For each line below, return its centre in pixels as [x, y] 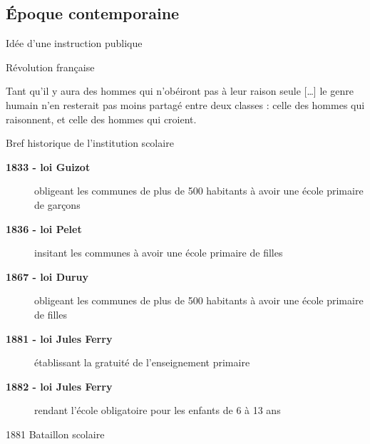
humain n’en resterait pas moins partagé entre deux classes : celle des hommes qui [185, 104]
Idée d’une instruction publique [74, 43]
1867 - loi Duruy [47, 276]
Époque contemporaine [93, 13]
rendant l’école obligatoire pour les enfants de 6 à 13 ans [158, 410]
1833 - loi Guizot [48, 166]
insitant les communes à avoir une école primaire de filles [159, 253]
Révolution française [50, 67]
